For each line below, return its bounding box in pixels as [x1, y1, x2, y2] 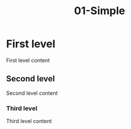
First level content [6, 57, 50, 64]
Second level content [6, 90, 58, 97]
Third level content [6, 118, 52, 125]
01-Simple [74, 4, 126, 18]
